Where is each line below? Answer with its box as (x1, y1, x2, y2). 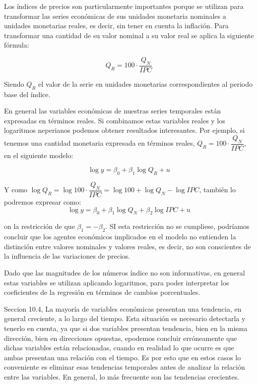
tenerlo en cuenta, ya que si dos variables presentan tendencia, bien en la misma (4, 323, 248, 333)
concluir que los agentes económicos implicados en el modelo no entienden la (4, 231, 236, 242)
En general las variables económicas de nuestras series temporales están (4, 106, 221, 116)
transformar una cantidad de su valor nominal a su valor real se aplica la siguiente (4, 30, 254, 40)
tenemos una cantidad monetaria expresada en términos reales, (4, 138, 195, 148)
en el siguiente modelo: (4, 150, 73, 160)
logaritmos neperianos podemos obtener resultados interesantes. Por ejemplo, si (4, 125, 245, 135)
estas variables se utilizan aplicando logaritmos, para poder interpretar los (4, 277, 229, 287)
